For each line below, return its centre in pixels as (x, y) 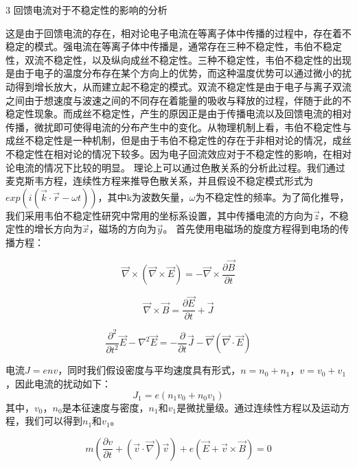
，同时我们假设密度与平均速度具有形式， (149, 370)
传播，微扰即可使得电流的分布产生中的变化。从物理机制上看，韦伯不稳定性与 (178, 127)
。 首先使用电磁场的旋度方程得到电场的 (251, 229)
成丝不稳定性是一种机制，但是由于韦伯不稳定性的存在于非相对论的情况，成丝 (178, 140)
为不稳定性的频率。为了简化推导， (272, 196)
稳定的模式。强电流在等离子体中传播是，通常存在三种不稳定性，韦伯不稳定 (174, 46)
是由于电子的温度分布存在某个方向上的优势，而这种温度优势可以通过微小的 (174, 73)
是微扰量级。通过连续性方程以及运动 (258, 407)
